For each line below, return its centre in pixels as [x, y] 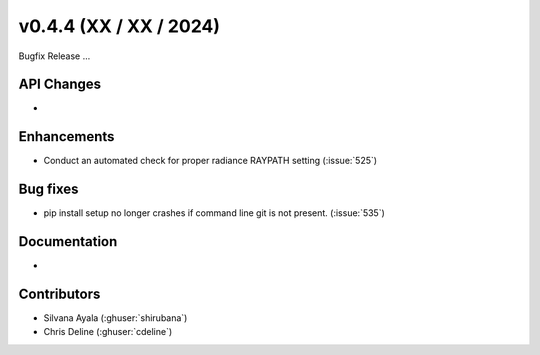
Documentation [68, 241]
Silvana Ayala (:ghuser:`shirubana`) [115, 318]
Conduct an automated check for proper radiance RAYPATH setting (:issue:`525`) [210, 161]
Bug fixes [48, 189]
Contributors [59, 293]
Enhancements [66, 136]
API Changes [60, 84]
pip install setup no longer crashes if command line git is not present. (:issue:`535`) [214, 213]
